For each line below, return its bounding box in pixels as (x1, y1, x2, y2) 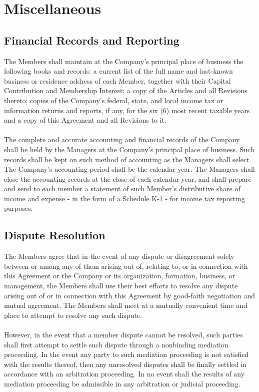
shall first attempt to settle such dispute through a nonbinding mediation (4, 339, 228, 349)
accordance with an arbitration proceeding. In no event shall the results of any (4, 368, 245, 379)
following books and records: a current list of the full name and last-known (4, 66, 233, 76)
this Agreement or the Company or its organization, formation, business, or (4, 270, 235, 281)
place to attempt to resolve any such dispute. (4, 309, 142, 320)
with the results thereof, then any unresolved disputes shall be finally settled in (4, 358, 246, 369)
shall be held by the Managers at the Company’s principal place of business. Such (4, 144, 254, 154)
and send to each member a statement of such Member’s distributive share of (4, 183, 240, 194)
